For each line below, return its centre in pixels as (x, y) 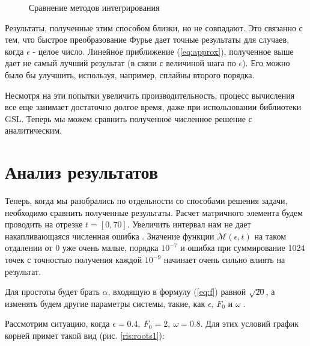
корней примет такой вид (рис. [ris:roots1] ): (85, 335)
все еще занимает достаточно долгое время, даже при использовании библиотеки (153, 107)
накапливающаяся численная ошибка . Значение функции (110, 236)
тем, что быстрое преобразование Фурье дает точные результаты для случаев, (147, 39)
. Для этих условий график (250, 323)
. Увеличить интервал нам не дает (189, 224)
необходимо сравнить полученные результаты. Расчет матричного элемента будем (154, 212)
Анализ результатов (82, 172)
